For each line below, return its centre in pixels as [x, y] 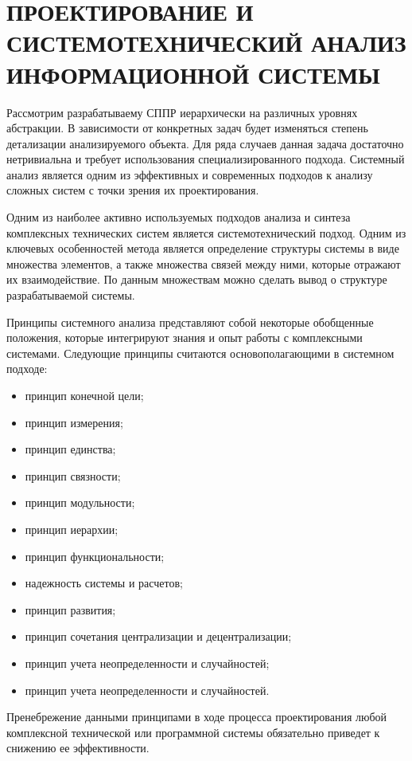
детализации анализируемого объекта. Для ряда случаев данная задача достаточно [205, 143]
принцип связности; [73, 475]
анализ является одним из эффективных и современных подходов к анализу [190, 174]
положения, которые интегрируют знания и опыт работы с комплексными [185, 337]
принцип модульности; [80, 502]
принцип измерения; [74, 422]
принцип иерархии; [72, 529]
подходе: [27, 369]
